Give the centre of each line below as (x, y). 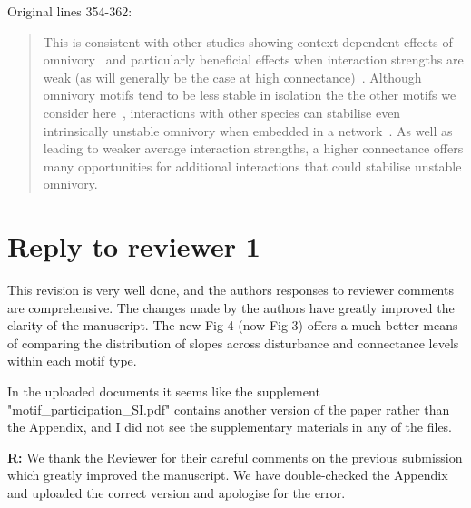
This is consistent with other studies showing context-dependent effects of (248, 41)
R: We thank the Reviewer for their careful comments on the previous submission (235, 457)
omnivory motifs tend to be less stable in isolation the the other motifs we (250, 95)
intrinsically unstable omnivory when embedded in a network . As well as (248, 130)
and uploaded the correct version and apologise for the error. (177, 493)
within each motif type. (72, 361)
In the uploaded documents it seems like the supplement (164, 391)
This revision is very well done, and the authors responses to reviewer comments (231, 290)
